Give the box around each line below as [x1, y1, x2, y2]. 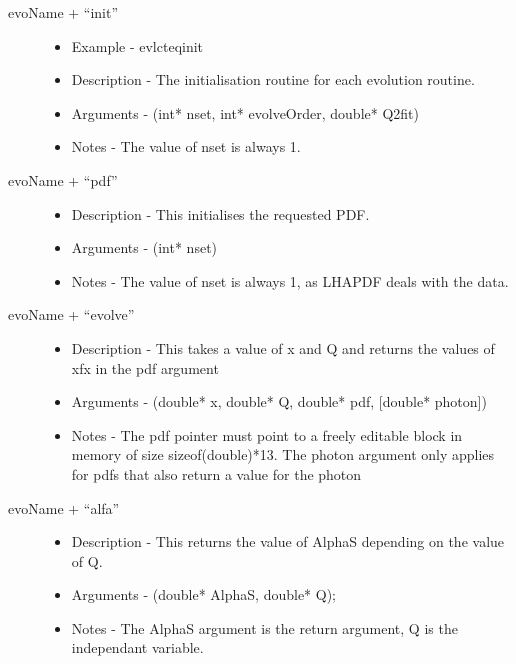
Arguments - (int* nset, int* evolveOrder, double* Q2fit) [71, 102, 419, 123]
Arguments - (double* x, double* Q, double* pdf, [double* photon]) [71, 391, 487, 412]
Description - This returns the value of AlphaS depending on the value [71, 531, 505, 552]
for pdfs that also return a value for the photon [71, 463, 362, 484]
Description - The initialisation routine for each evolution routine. [71, 69, 475, 90]
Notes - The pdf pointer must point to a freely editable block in [71, 424, 463, 445]
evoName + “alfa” [8, 497, 120, 518]
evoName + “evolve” [8, 304, 135, 325]
